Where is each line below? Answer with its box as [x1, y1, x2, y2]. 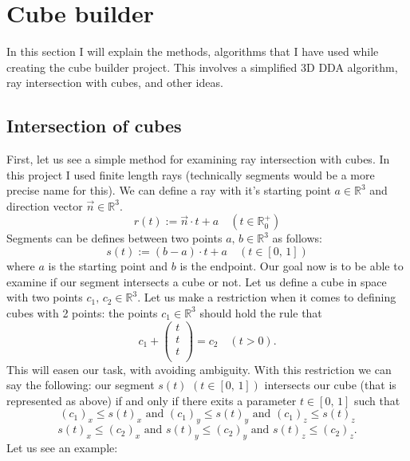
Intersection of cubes [6, 113, 182, 138]
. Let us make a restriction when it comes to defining [137, 289, 396, 305]
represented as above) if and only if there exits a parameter [6, 392, 297, 408]
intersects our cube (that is [264, 376, 396, 393]
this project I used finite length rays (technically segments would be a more [6, 166, 375, 183]
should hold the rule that [199, 304, 322, 321]
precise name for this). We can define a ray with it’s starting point [6, 182, 331, 199]
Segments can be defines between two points [6, 230, 223, 246]
